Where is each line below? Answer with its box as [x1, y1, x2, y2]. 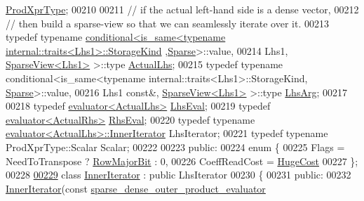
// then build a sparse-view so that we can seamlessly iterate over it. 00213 [6, 15, 329, 30]
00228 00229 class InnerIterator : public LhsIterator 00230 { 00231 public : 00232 [6, 167, 351, 182]
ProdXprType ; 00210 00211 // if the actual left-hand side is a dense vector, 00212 [6, 2, 359, 16]
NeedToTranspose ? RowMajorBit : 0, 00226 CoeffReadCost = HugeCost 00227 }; [6, 153, 358, 168]
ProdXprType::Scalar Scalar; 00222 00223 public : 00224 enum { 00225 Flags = [6, 139, 345, 154]
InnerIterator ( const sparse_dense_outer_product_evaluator [6, 181, 266, 195]
